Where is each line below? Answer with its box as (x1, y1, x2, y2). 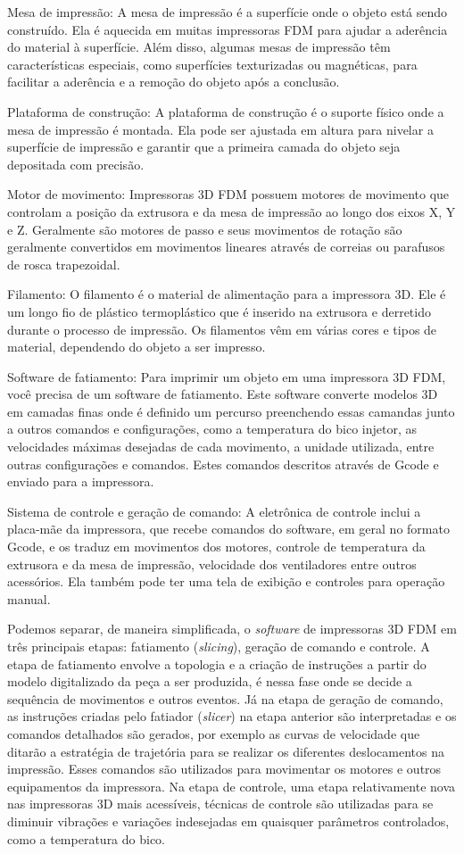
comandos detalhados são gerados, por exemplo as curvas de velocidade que (7, 724, 420, 742)
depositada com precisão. (7, 154, 145, 173)
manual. (7, 589, 51, 608)
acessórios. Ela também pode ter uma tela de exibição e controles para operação (7, 572, 445, 591)
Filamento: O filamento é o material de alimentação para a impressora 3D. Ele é (7, 285, 446, 303)
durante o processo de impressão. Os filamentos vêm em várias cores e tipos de (7, 319, 437, 338)
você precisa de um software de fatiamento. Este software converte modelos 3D (7, 385, 438, 403)
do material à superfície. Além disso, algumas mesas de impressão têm (7, 37, 391, 56)
